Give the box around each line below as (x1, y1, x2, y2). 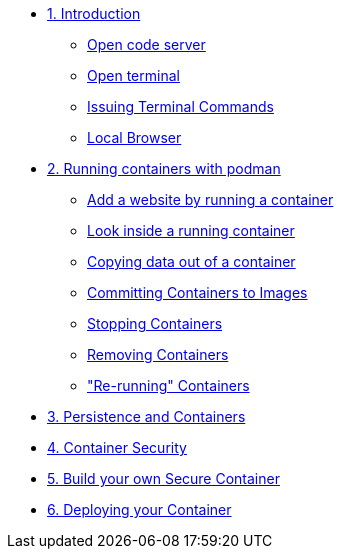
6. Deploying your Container (47, 501, 232, 518)
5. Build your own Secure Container (47, 470, 280, 487)
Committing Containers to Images (87, 284, 308, 301)
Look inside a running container (87, 222, 295, 239)
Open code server (87, 36, 206, 53)
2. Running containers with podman (47, 160, 281, 177)
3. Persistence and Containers (47, 408, 246, 425)
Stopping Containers (87, 315, 223, 332)
